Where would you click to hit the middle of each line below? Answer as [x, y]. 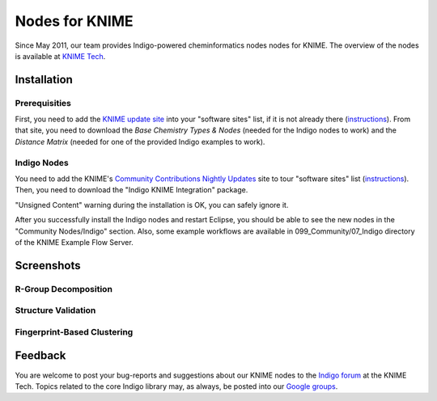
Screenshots [48, 266]
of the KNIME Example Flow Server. [74, 242]
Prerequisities [43, 103]
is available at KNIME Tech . [60, 56]
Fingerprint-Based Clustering [74, 331]
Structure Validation [55, 310]
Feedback [40, 356]
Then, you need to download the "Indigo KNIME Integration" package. [132, 190]
